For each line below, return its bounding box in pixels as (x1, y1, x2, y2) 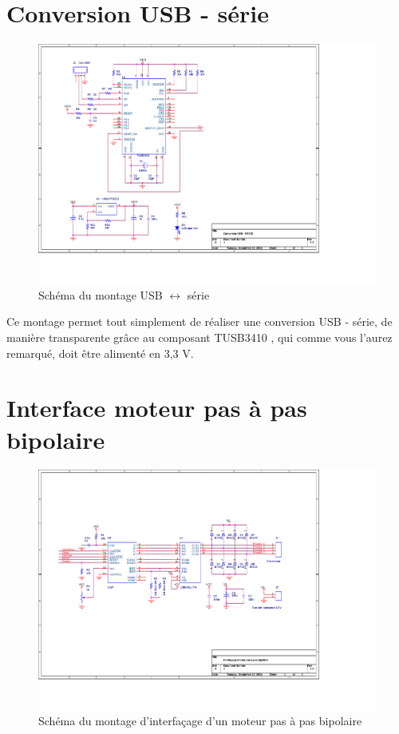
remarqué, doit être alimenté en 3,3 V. (6, 344, 194, 361)
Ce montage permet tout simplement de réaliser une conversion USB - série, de (6, 313, 393, 330)
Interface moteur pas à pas (6, 391, 307, 424)
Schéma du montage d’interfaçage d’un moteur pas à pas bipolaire (38, 712, 362, 729)
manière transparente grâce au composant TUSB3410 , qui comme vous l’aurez (6, 328, 393, 345)
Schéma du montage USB (38, 286, 163, 303)
